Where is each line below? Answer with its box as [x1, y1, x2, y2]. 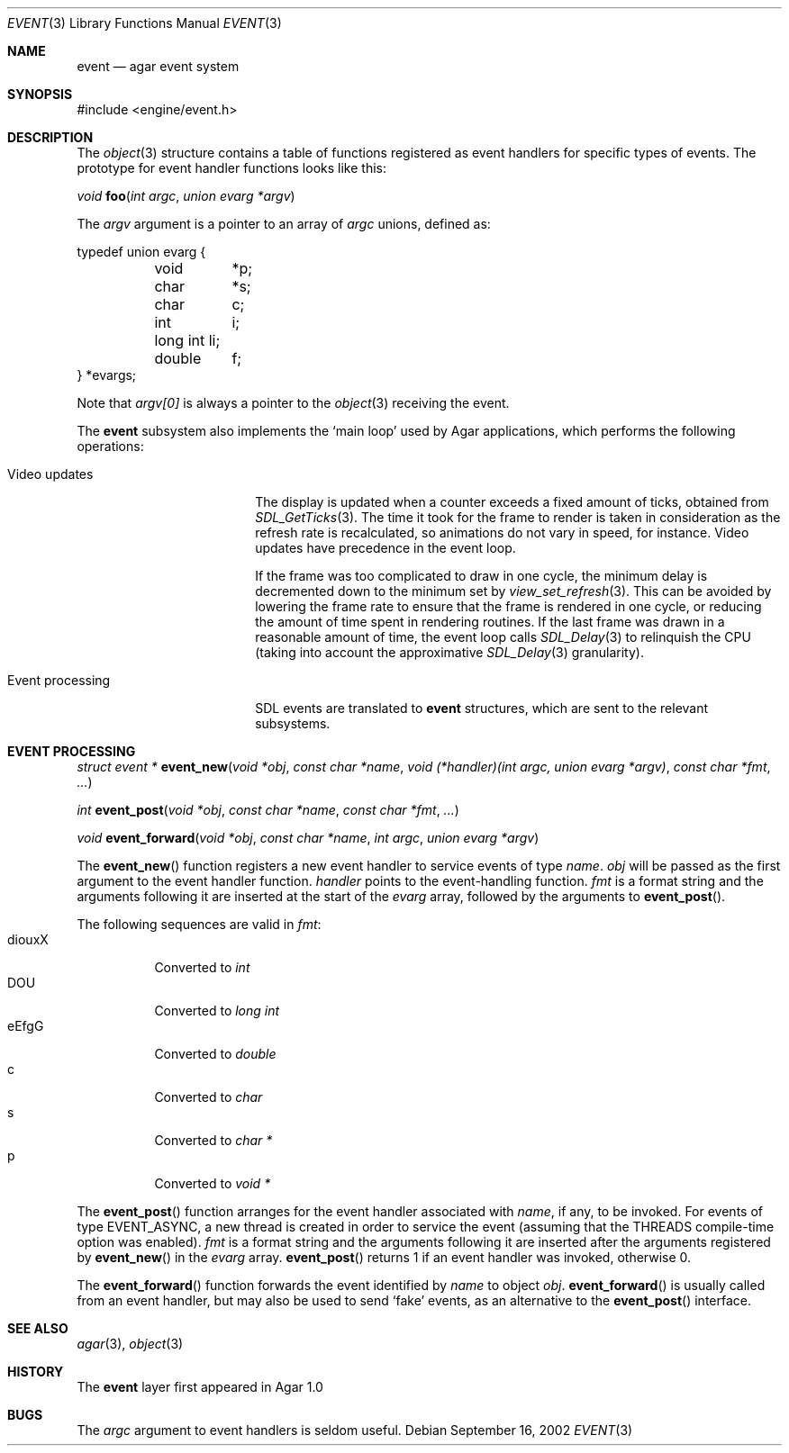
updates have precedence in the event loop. [255, 540, 516, 555]
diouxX [7, 932, 49, 947]
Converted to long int [154, 1003, 280, 1018]
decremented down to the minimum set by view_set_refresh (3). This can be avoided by [255, 583, 772, 599]
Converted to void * [154, 1176, 271, 1191]
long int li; [154, 331, 221, 349]
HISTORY [7, 1364, 64, 1379]
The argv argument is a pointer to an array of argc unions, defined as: [77, 216, 491, 231]
